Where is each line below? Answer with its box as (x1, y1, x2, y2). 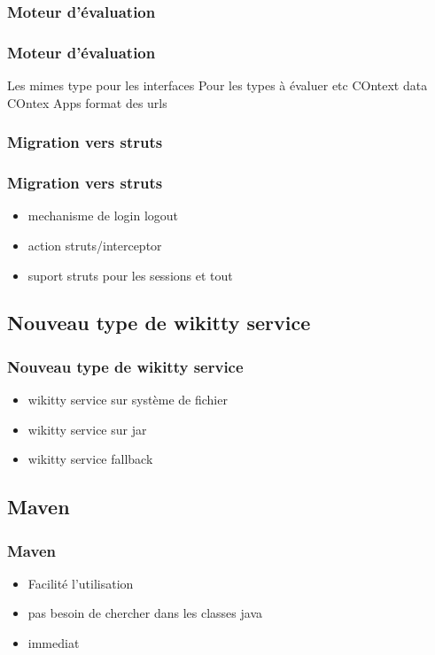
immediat (27, 634, 80, 652)
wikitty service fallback (27, 450, 153, 468)
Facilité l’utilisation (27, 574, 134, 592)
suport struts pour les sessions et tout (27, 266, 233, 284)
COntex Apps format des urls (7, 93, 167, 112)
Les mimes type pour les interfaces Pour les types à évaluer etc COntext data (7, 76, 428, 95)
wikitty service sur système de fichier (27, 390, 228, 409)
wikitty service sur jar (27, 420, 147, 438)
